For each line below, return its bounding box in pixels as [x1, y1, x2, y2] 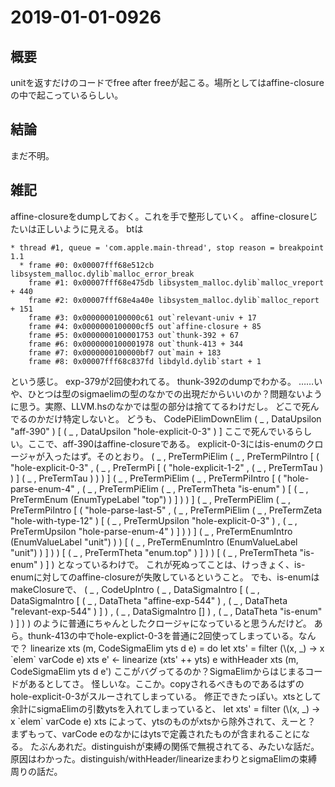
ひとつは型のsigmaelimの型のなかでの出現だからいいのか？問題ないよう [27, 387, 323, 400]
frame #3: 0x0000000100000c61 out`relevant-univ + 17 [28, 312, 257, 323]
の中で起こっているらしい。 [10, 89, 124, 101]
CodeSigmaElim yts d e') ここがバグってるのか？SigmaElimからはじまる [10, 665, 306, 677]
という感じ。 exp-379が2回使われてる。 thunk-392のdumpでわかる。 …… [10, 375, 315, 387]
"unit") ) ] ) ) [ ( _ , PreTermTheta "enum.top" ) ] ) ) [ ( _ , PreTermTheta [10, 546, 298, 558]
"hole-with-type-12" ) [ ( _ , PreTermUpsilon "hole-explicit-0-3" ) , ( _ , [10, 514, 298, 526]
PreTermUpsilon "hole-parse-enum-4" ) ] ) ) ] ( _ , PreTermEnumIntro [10, 525, 293, 537]
